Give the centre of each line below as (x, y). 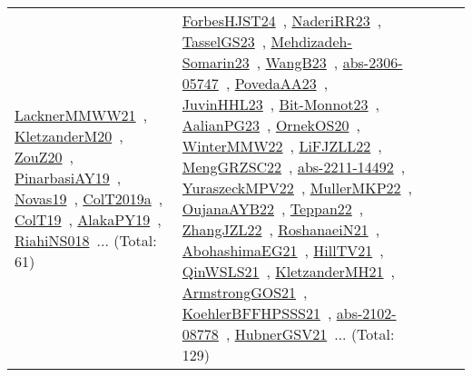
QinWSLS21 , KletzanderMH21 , (288, 271)
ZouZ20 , (44, 156)
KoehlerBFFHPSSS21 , (257, 313)
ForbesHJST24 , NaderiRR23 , (282, 20)
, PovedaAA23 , (277, 83)
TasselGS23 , (224, 41)
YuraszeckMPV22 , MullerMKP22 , (297, 188)
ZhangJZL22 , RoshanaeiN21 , (281, 229)
